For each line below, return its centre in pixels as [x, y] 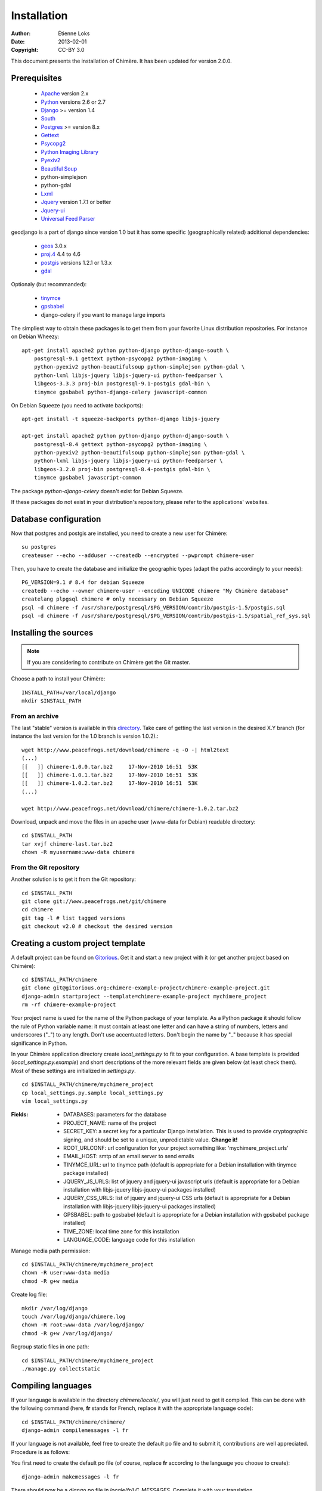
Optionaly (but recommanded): [49, 284]
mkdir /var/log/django [55, 1308]
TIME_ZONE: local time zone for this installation [121, 1231]
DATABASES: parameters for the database [115, 1115]
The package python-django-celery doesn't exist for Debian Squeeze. [97, 491]
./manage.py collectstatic [61, 1368]
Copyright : [25, 50]
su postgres [39, 547]
